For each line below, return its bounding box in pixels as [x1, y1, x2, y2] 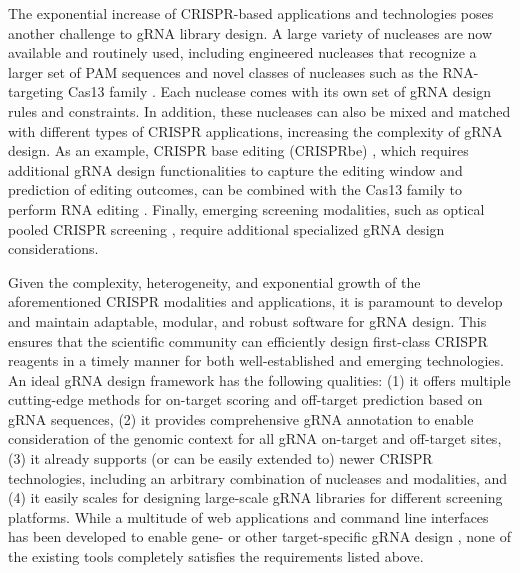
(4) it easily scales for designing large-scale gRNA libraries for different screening [8, 487, 503, 508]
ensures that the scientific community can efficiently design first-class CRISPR [8, 330, 488, 351]
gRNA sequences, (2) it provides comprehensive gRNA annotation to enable [8, 408, 474, 429]
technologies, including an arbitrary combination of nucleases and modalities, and [8, 467, 508, 488]
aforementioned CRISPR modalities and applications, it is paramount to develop [8, 291, 503, 312]
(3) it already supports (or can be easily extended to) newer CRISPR [8, 448, 433, 469]
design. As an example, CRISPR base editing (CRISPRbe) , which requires [8, 140, 469, 161]
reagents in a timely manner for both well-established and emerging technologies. [8, 350, 504, 371]
